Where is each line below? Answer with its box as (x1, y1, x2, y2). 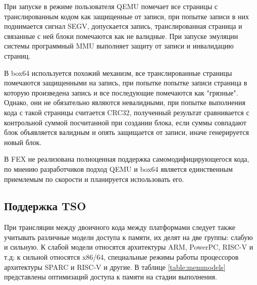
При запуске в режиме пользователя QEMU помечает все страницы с (4, 1, 218, 11)
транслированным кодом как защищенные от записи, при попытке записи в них (4, 11, 249, 21)
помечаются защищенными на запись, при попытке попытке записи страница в (4, 77, 247, 88)
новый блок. (4, 136, 42, 147)
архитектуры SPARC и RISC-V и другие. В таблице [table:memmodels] (4, 261, 226, 272)
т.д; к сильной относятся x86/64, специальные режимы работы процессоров (4, 252, 239, 262)
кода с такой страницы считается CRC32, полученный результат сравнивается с (4, 107, 249, 117)
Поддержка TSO (4, 198, 86, 214)
